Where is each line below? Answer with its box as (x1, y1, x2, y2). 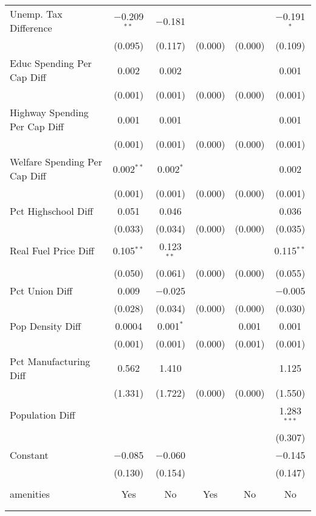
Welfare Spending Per (10, 155, 102, 169)
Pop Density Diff (10, 318, 81, 333)
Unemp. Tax (10, 7, 63, 21)
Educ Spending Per (10, 56, 92, 70)
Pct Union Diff (10, 283, 73, 298)
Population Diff (10, 408, 75, 422)
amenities (10, 486, 50, 501)
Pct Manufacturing (10, 354, 91, 368)
